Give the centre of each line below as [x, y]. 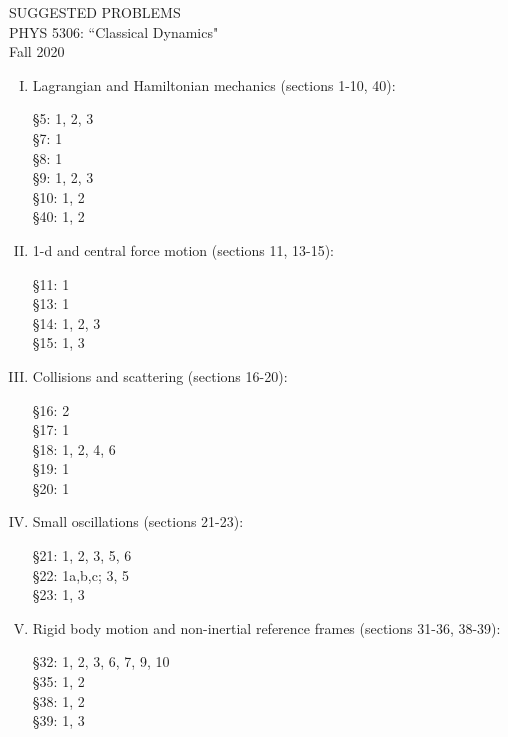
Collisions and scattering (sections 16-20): [160, 375]
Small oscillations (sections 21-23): [138, 521]
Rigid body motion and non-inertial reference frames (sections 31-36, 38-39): [266, 627]
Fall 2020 [37, 51]
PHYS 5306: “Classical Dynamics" [114, 31]
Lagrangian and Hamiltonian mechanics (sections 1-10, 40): [214, 84]
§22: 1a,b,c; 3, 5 [81, 574]
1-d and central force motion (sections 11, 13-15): [183, 249]
